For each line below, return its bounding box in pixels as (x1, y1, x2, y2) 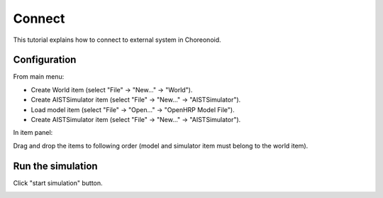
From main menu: (13, 72, 65, 81)
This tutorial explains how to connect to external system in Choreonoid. (13, 35, 221, 44)
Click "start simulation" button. (13, 178, 103, 187)
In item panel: (13, 128, 53, 137)
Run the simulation (13, 160, 99, 172)
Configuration (13, 54, 77, 66)
